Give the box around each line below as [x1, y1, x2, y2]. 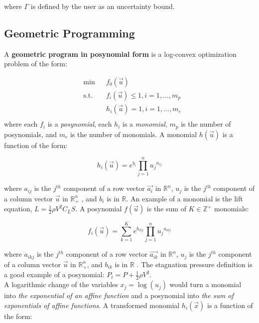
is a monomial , [123, 119, 167, 129]
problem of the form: [4, 58, 67, 69]
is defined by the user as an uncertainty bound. [30, 1, 175, 11]
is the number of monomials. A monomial [70, 129, 197, 139]
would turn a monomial [169, 279, 242, 290]
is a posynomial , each [47, 119, 112, 129]
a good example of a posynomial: [4, 269, 105, 280]
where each [4, 119, 38, 129]
